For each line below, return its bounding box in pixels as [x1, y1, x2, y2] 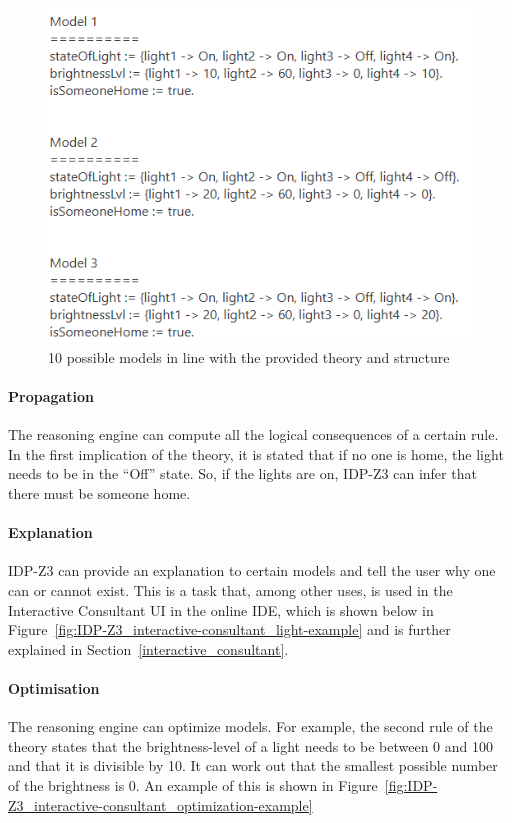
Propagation [8, 386, 95, 407]
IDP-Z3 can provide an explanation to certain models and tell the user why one [8, 560, 496, 581]
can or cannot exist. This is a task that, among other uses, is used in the [8, 580, 453, 600]
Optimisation [8, 677, 100, 698]
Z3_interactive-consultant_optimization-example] [8, 794, 313, 815]
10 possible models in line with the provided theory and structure [48, 346, 450, 367]
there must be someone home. [8, 483, 191, 504]
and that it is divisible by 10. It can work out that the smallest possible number [8, 755, 498, 776]
